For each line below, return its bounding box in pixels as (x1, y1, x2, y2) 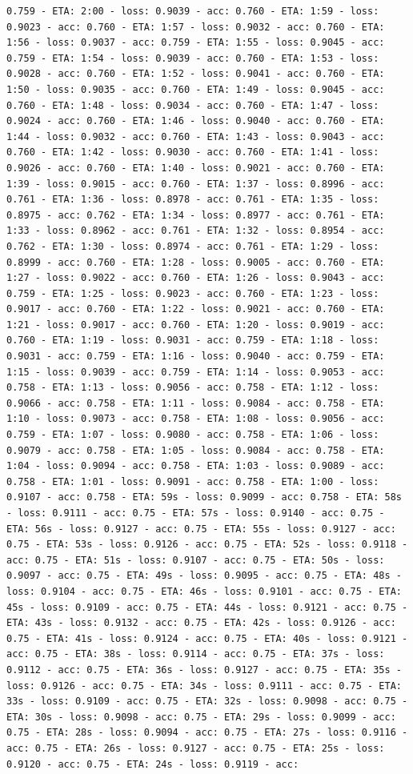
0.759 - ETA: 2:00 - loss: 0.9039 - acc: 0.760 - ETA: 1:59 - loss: (6, 6, 379, 17)
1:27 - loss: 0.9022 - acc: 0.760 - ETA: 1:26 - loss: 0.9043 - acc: (6, 272, 385, 284)
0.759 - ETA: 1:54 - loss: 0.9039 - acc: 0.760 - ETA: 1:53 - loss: (6, 52, 379, 64)
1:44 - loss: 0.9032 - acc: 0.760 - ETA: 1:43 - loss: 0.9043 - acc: (6, 130, 385, 142)
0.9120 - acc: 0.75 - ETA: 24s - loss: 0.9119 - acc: (6, 758, 299, 770)
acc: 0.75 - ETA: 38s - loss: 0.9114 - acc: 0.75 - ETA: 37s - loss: (6, 648, 385, 660)
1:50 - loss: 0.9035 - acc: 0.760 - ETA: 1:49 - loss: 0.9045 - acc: (6, 83, 385, 95)
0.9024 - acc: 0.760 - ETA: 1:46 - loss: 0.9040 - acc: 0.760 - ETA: (6, 115, 385, 127)
